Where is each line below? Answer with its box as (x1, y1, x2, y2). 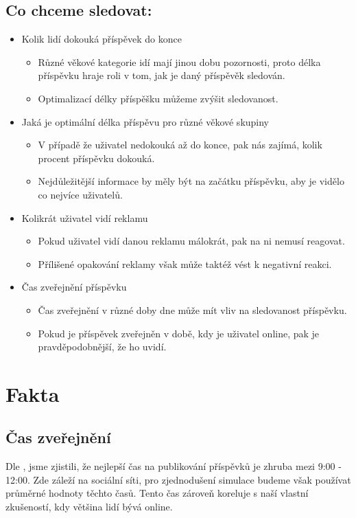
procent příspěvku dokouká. (38, 150, 155, 165)
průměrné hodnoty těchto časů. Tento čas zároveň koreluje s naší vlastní (5, 486, 309, 500)
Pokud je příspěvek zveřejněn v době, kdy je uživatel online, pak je (38, 326, 320, 340)
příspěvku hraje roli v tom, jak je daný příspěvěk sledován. (38, 68, 285, 82)
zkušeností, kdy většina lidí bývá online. (5, 499, 173, 514)
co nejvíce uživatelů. (38, 187, 123, 201)
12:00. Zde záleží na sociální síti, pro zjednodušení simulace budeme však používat (5, 472, 351, 486)
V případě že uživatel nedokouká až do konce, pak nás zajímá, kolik (38, 137, 322, 152)
